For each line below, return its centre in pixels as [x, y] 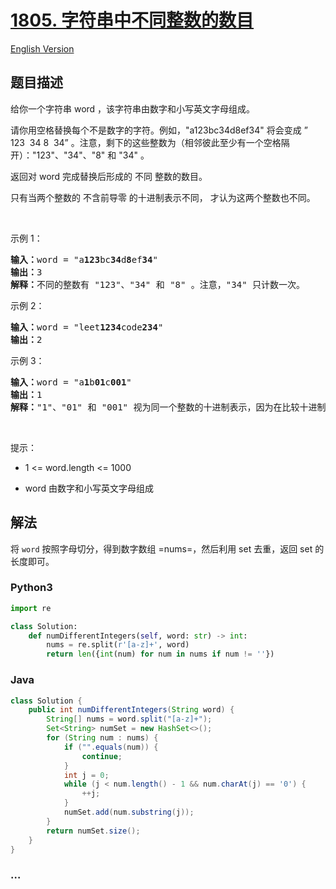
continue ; [102, 756]
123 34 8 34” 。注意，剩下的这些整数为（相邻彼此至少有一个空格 [146, 142]
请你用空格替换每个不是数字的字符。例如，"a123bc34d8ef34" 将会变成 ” [159, 130]
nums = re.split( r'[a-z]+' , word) [118, 645]
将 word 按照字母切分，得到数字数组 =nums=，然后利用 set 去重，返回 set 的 [167, 548]
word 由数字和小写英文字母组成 [89, 488]
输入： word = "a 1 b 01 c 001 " [71, 382]
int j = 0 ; [86, 775]
